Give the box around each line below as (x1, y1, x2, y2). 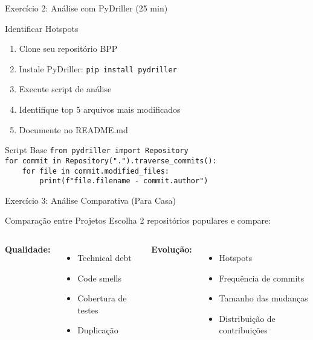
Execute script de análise (19, 83, 112, 95)
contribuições (219, 324, 268, 336)
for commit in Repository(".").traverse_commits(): (5, 156, 217, 165)
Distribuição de (219, 312, 276, 324)
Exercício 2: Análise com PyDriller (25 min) (5, 2, 168, 14)
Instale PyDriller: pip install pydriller (19, 62, 177, 75)
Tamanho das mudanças (219, 292, 308, 304)
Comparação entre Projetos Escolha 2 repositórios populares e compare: (5, 214, 271, 227)
